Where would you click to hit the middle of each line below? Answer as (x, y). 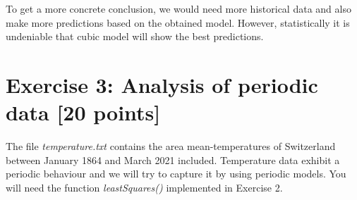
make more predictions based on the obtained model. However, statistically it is (178, 22)
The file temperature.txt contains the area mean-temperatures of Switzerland (171, 146)
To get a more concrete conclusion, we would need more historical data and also (178, 8)
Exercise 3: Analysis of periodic (162, 84)
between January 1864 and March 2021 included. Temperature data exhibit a (173, 160)
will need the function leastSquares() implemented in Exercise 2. (144, 187)
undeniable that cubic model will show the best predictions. (135, 36)
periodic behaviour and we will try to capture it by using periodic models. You (176, 174)
